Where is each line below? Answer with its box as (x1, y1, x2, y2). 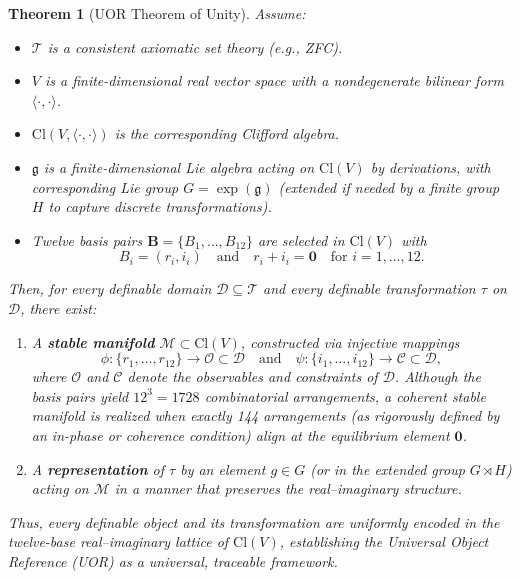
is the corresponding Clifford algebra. (114, 123, 340, 144)
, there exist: (20, 297, 97, 318)
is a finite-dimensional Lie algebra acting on (43, 156, 315, 177)
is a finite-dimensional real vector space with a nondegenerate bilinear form (44, 70, 504, 91)
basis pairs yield (31, 385, 129, 406)
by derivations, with (370, 156, 491, 177)
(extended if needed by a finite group (278, 176, 500, 197)
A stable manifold (31, 331, 155, 352)
